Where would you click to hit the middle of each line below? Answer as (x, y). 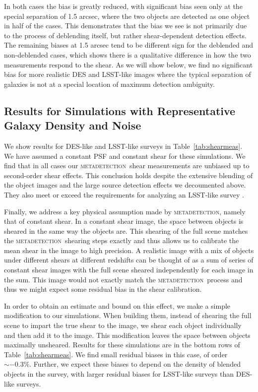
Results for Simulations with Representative (120, 110)
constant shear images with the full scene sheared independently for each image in (129, 270)
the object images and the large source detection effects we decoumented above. (125, 185)
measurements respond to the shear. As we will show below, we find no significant (129, 64)
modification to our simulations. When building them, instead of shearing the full (128, 315)
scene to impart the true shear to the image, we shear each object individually (123, 325)
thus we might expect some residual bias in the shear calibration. (103, 289)
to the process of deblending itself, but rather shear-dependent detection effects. (125, 35)
